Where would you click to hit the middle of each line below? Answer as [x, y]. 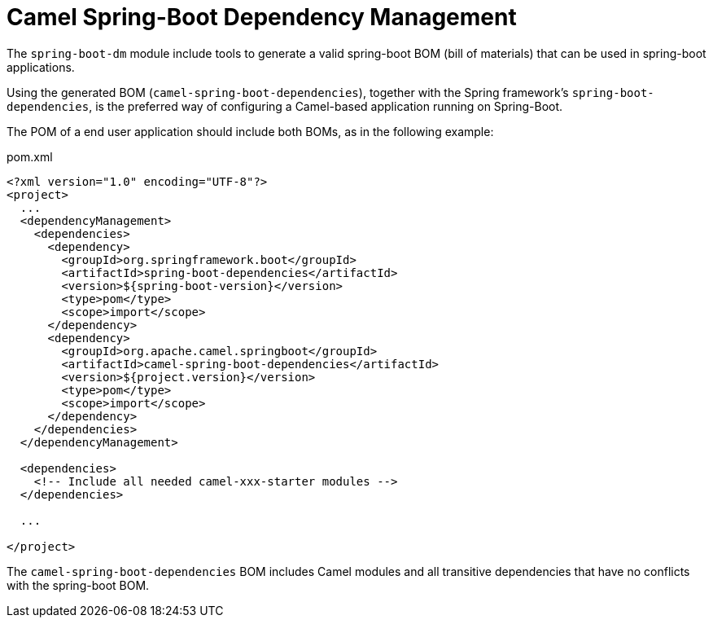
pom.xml [30, 156]
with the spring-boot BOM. [78, 585]
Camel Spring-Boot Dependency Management [262, 17]
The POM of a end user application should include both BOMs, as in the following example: [250, 131]
